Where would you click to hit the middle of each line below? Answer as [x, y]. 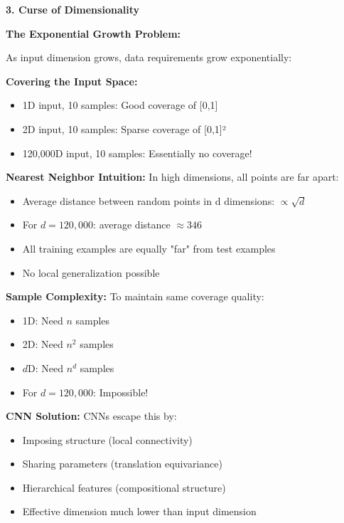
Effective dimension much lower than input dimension [139, 511]
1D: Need [43, 320]
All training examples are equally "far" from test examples [149, 248]
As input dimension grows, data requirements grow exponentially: [149, 57]
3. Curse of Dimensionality [72, 9]
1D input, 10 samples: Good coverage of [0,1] [120, 105]
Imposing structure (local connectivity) [107, 439]
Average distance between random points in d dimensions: [149, 200]
